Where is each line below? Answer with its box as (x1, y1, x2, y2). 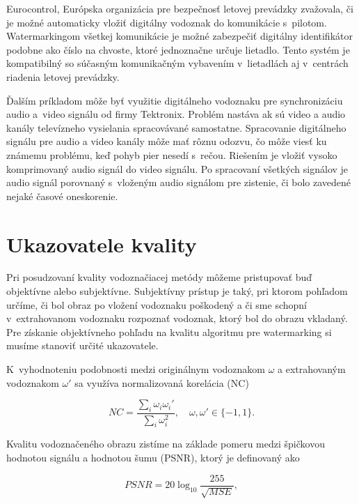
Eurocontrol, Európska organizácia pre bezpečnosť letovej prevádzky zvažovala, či (6, 1, 353, 15)
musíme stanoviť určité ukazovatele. (6, 338, 159, 353)
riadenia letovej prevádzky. (6, 69, 120, 84)
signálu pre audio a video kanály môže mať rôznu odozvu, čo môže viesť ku (6, 134, 327, 148)
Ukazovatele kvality (6, 229, 197, 258)
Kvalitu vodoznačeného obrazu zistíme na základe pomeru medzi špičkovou (6, 436, 325, 451)
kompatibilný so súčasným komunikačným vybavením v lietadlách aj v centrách (6, 56, 349, 70)
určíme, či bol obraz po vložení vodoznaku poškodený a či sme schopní (6, 297, 307, 312)
